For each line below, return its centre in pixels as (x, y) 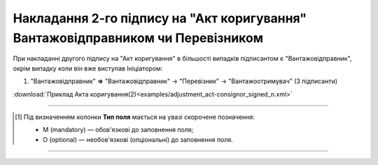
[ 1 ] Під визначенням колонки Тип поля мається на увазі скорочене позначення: (135, 117)
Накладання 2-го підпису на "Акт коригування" (160, 18)
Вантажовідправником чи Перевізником (138, 38)
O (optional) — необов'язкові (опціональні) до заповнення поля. (138, 139)
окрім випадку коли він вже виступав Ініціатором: (88, 68)
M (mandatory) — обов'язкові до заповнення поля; (118, 130)
